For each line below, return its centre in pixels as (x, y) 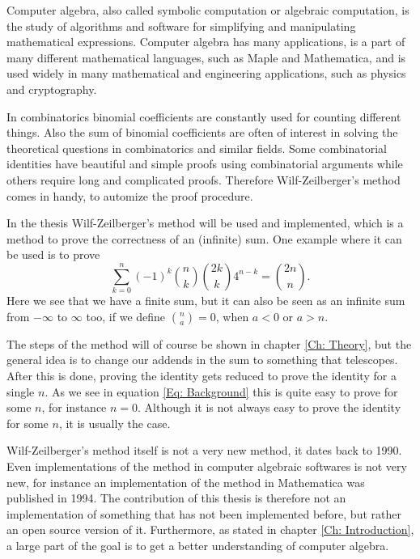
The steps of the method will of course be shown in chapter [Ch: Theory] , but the (209, 343)
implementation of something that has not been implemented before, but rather (204, 513)
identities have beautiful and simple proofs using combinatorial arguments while (205, 164)
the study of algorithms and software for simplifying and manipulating (181, 25)
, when (232, 316)
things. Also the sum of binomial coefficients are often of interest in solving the (202, 132)
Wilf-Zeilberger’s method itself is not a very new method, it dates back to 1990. (204, 450)
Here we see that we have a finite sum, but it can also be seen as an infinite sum (206, 301)
